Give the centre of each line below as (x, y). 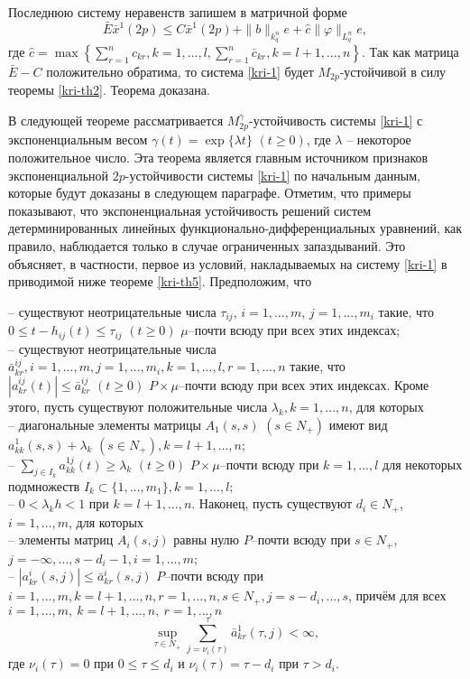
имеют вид (358, 424)
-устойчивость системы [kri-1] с (336, 121)
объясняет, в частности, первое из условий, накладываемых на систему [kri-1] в (228, 263)
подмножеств (44, 485)
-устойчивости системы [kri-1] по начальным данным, (272, 175)
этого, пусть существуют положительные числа (138, 406)
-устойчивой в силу (393, 72)
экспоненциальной (59, 175)
